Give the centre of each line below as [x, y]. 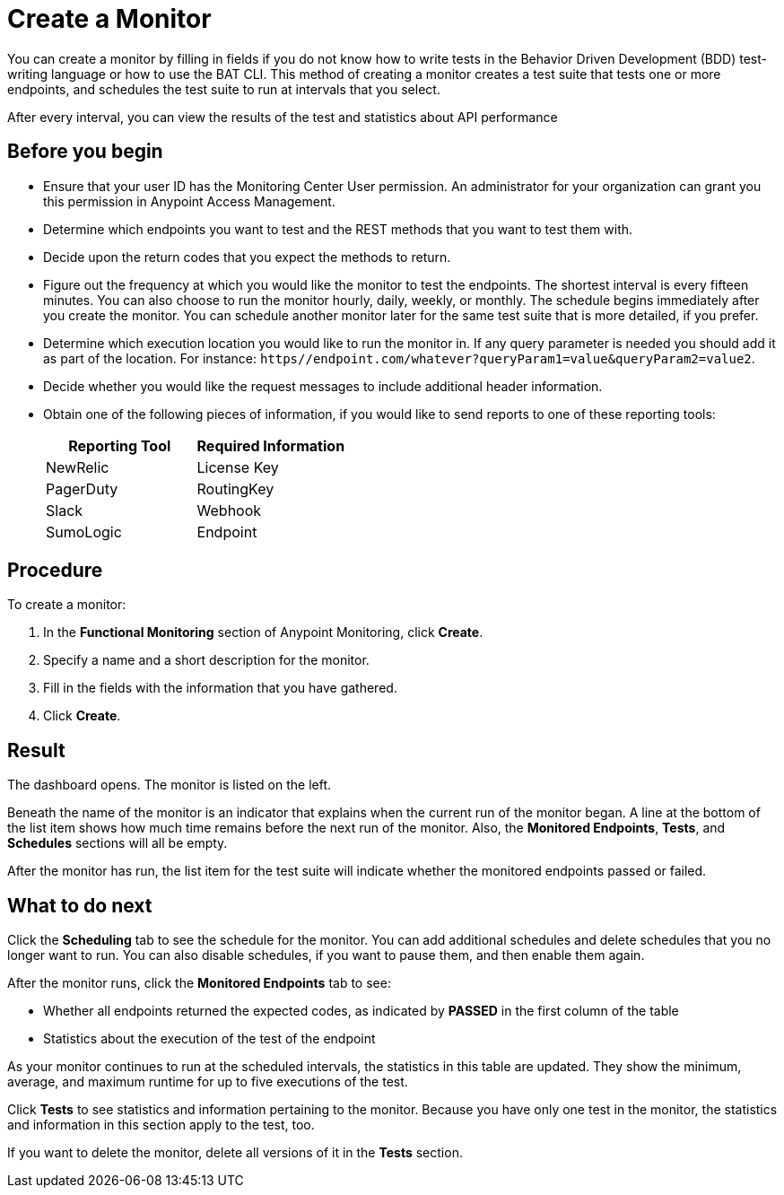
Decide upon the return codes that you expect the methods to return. [247, 257]
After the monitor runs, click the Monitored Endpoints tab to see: [199, 983]
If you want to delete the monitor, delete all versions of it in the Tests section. [235, 1153]
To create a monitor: [67, 605]
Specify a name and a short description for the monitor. [206, 660]
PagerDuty [82, 488]
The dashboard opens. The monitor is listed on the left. [170, 785]
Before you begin [85, 152]
